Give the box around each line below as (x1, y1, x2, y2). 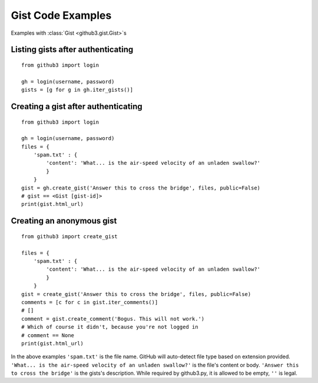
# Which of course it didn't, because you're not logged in (21, 324, 198, 331)
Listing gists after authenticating (11, 45, 134, 55)
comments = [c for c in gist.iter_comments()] (21, 299, 158, 305)
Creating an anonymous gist (11, 216, 117, 226)
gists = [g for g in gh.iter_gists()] (21, 86, 134, 94)
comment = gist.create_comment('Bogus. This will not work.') (21, 315, 205, 322)
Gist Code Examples (11, 9, 112, 22)
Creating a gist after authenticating (11, 101, 143, 111)
